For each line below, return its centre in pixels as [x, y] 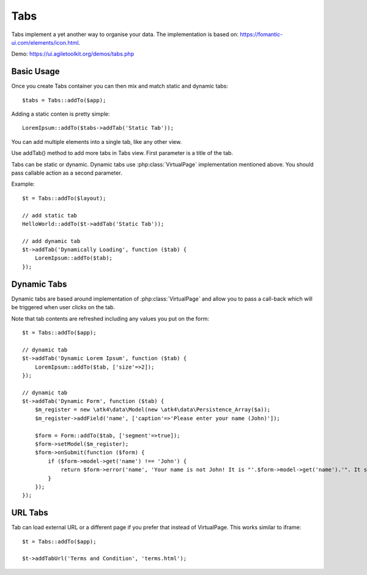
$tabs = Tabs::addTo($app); [64, 100]
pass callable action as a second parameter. [67, 173]
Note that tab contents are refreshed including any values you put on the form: [110, 318]
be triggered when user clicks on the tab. [63, 307]
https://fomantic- [261, 34]
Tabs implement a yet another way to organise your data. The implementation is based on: [125, 34]
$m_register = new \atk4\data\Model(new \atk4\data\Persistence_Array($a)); [153, 410]
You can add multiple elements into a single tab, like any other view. [97, 141]
